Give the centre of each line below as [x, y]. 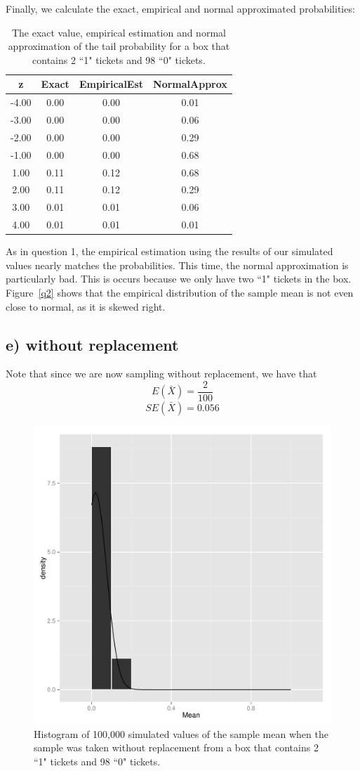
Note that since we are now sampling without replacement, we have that [161, 374]
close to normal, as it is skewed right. [86, 306]
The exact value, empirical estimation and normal [119, 32]
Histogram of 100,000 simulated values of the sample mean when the [181, 733]
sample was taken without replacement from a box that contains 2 [176, 747]
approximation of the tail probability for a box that [119, 46]
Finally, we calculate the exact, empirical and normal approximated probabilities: [180, 8]
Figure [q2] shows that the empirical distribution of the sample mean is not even [180, 292]
